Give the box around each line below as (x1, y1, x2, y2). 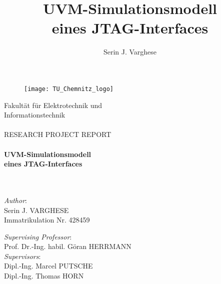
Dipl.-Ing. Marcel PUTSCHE (4, 260, 93, 271)
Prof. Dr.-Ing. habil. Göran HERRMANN (4, 241, 131, 251)
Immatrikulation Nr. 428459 (4, 214, 90, 225)
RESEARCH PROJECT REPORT (4, 129, 111, 139)
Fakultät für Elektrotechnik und (4, 99, 102, 110)
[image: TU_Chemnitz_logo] (24, 85, 113, 92)
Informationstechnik (4, 109, 65, 120)
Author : (4, 194, 27, 205)
